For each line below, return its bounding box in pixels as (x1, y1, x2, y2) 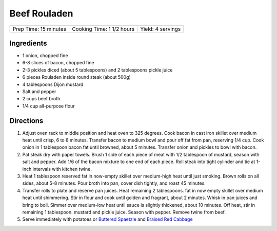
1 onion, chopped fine (22, 52, 68, 59)
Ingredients (9, 39, 47, 47)
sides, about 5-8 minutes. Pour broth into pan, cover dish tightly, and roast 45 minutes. (22, 180, 206, 186)
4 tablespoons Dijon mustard (22, 81, 84, 87)
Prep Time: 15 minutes (12, 25, 67, 32)
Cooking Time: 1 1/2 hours (72, 25, 135, 32)
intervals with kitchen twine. (32, 166, 92, 172)
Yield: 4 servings (140, 25, 181, 32)
